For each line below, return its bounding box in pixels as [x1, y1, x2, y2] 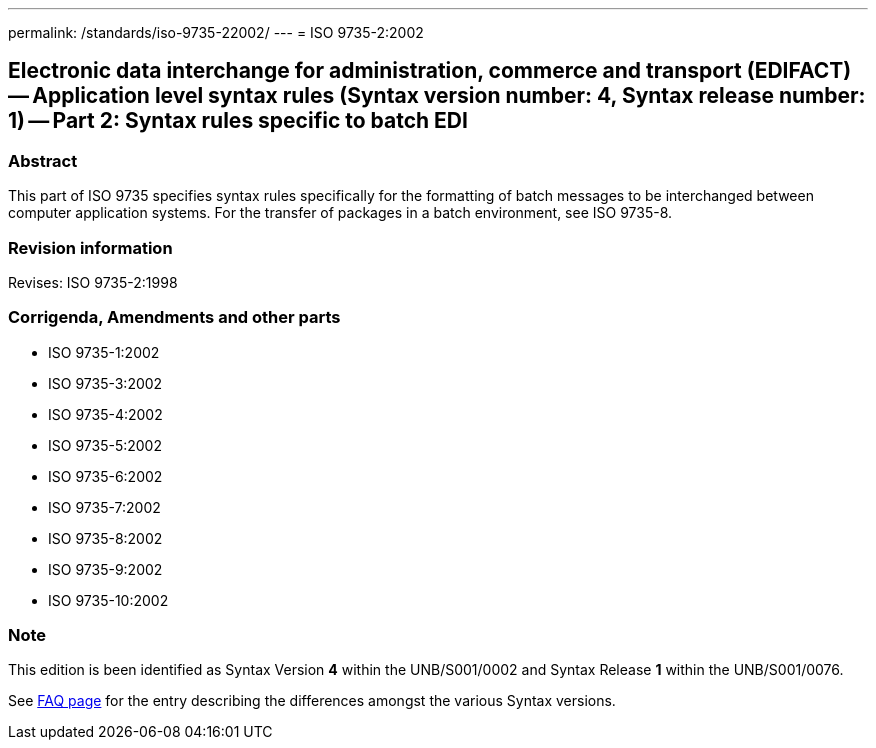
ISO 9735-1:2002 [48, 343, 160, 361]
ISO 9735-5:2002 [48, 436, 162, 454]
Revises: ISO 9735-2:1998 [8, 273, 178, 291]
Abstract [8, 150, 78, 171]
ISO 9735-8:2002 [48, 529, 163, 547]
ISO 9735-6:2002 [48, 467, 163, 485]
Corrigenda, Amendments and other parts [8, 307, 341, 328]
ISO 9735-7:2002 [48, 498, 161, 516]
